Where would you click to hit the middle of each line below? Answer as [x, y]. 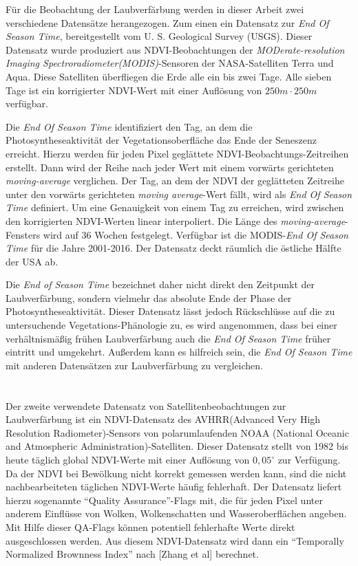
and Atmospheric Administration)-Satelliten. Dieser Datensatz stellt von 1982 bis [177, 446]
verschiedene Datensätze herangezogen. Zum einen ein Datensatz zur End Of [167, 22]
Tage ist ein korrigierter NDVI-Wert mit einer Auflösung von [134, 90]
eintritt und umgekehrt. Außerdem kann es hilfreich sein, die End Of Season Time [179, 352]
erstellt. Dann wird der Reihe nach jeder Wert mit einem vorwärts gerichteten [170, 167]
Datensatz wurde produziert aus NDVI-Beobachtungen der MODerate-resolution [175, 49]
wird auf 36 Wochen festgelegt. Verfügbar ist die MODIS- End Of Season [196, 234]
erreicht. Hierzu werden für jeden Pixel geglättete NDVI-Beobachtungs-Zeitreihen [177, 153]
